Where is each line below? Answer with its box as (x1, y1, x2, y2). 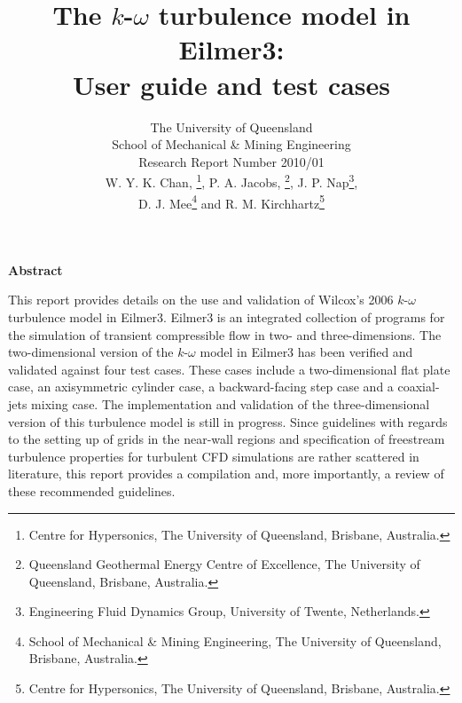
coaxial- (397, 377, 440, 396)
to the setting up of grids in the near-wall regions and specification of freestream (8, 430, 445, 448)
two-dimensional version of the (8, 343, 174, 361)
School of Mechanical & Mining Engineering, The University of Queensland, (28, 631, 442, 650)
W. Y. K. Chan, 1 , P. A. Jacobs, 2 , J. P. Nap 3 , (105, 170, 358, 191)
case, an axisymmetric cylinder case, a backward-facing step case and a (8, 377, 394, 396)
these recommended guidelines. (8, 481, 176, 500)
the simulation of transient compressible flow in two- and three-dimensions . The (8, 325, 442, 344)
